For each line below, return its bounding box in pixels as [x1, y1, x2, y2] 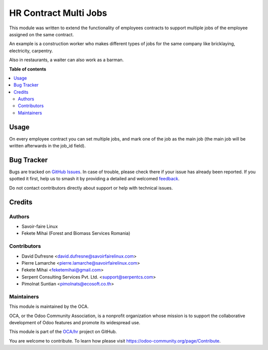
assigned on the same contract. [9, 31, 74, 37]
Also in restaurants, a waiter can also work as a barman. [9, 57, 124, 63]
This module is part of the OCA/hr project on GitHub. [9, 329, 117, 335]
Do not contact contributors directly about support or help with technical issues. [9, 185, 173, 191]
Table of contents [9, 66, 47, 72]
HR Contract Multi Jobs [9, 7, 107, 18]
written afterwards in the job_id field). [9, 143, 86, 149]
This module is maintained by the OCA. [9, 303, 89, 310]
